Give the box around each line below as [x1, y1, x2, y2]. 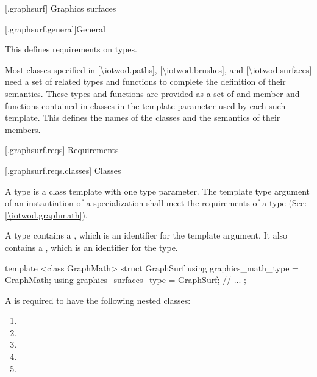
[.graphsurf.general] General [5, 22, 105, 35]
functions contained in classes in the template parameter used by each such [5, 99, 286, 112]
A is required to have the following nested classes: [5, 293, 191, 306]
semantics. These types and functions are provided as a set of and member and [5, 87, 300, 99]
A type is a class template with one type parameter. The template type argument [5, 184, 310, 197]
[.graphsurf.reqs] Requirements [5, 143, 119, 156]
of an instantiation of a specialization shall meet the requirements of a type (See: [5, 196, 307, 209]
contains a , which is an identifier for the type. [5, 240, 178, 253]
